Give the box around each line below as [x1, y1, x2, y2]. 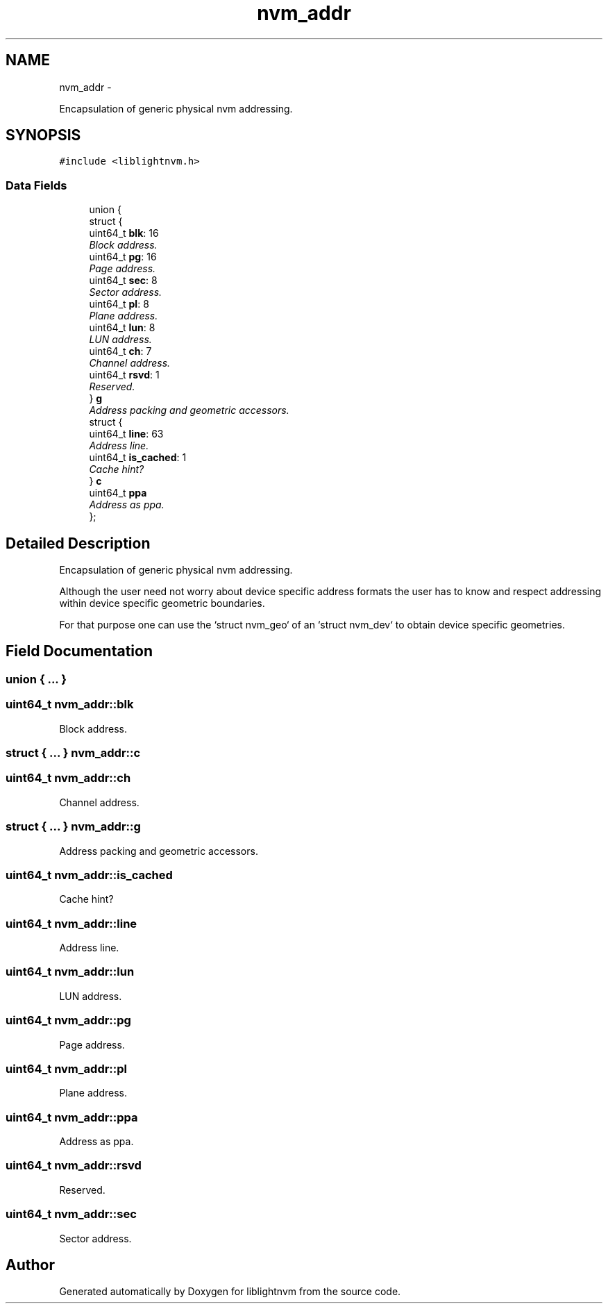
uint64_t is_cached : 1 [89, 451, 187, 464]
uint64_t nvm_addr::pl [6, 1061, 128, 1076]
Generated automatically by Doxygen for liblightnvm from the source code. [59, 1285, 401, 1298]
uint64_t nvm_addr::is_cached [6, 867, 173, 882]
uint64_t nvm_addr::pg [6, 1013, 131, 1028]
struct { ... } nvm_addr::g [6, 819, 141, 834]
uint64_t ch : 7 [89, 345, 152, 358]
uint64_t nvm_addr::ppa [6, 1110, 138, 1124]
